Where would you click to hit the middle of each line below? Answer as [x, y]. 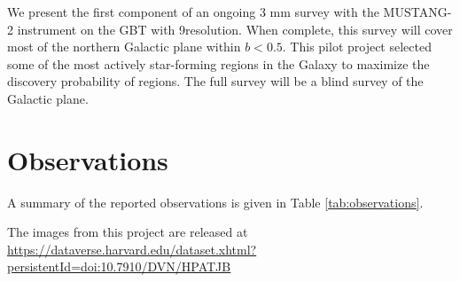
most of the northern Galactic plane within [124, 47]
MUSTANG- [417, 12]
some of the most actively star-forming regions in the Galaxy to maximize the [218, 63]
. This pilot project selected [357, 47]
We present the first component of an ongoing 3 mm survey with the [193, 12]
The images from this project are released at [128, 232]
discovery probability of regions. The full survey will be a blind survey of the [215, 81]
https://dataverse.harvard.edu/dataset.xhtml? [132, 249]
